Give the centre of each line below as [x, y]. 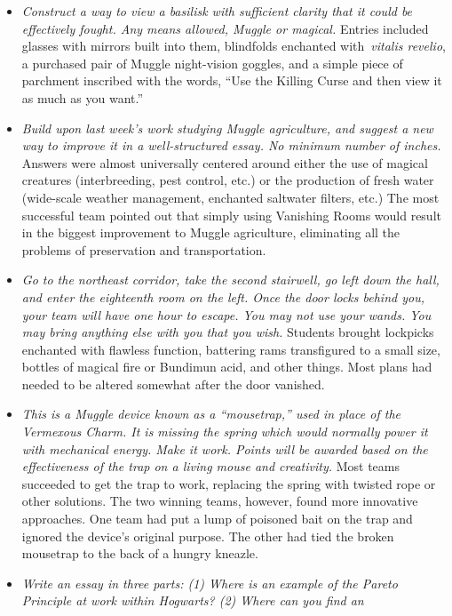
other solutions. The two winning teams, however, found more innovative [220, 501]
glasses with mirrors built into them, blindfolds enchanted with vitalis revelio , [234, 46]
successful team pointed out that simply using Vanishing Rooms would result [231, 215]
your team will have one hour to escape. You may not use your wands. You [226, 314]
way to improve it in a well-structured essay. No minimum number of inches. [231, 145]
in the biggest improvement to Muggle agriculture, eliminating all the [211, 232]
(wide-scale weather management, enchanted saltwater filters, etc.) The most [230, 197]
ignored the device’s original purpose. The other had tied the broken [208, 536]
